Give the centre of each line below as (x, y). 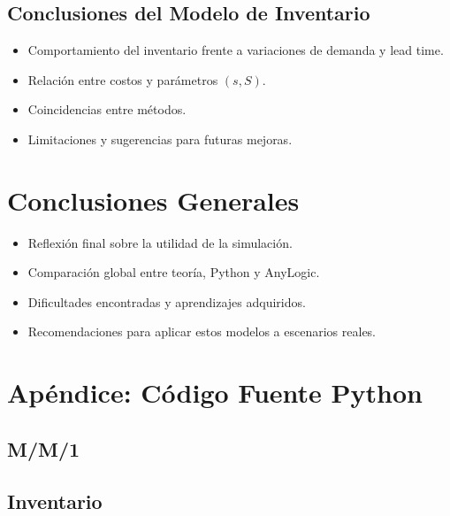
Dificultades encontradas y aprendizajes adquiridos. (167, 301)
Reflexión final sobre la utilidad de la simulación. (160, 242)
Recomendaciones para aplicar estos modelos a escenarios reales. (202, 331)
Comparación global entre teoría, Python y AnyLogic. (174, 272)
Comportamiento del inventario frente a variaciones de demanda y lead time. (236, 50)
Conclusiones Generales (153, 200)
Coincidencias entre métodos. (107, 109)
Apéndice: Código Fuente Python (215, 393)
